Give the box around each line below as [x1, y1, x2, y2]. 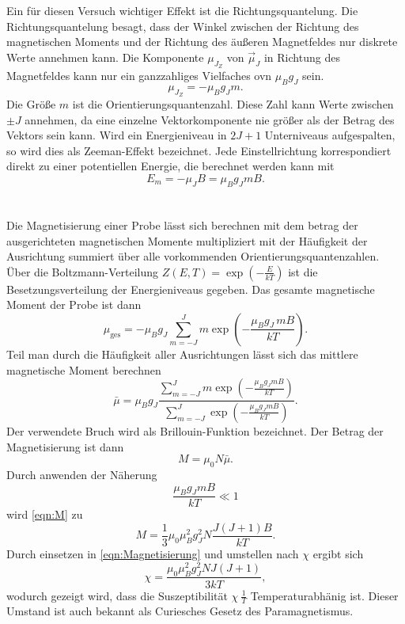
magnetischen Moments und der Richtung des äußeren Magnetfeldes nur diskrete [6, 33, 398, 50]
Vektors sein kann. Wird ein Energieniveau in [6, 127, 227, 143]
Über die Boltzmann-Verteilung [6, 263, 159, 280]
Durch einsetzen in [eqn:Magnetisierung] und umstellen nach [6, 546, 299, 562]
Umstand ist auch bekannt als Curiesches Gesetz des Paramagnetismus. [6, 603, 354, 619]
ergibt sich [312, 546, 364, 562]
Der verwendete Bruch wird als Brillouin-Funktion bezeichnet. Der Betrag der [6, 422, 384, 439]
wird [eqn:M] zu [6, 506, 83, 523]
